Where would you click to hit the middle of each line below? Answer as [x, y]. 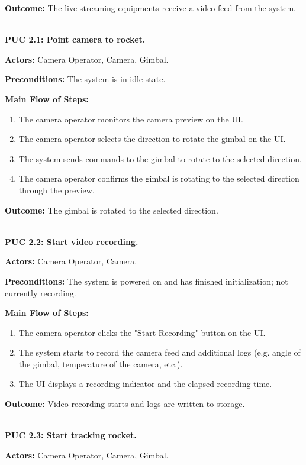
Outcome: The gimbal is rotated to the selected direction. [112, 210]
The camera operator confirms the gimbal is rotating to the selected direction [159, 178]
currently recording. [41, 293]
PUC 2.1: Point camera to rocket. [75, 39]
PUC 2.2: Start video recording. [72, 241]
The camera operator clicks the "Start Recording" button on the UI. [142, 332]
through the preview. [57, 190]
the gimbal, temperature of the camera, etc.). [101, 364]
